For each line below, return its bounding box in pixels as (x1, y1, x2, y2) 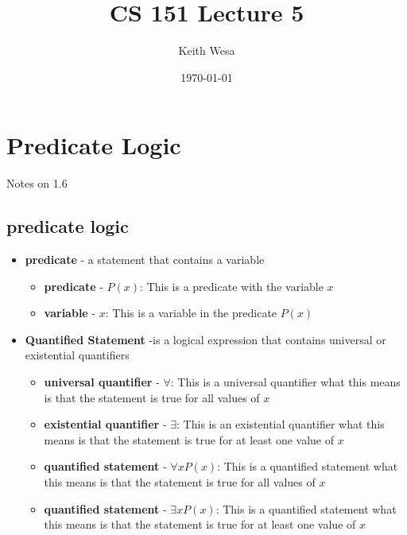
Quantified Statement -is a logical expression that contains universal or (25, 331, 386, 347)
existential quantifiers (25, 347, 130, 363)
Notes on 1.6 (6, 175, 68, 192)
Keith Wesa (178, 42, 235, 59)
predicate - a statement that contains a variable (25, 251, 265, 268)
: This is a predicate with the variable (140, 277, 324, 294)
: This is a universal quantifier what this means (170, 374, 401, 390)
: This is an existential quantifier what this (176, 416, 385, 432)
